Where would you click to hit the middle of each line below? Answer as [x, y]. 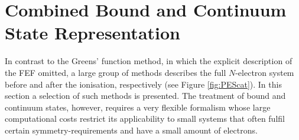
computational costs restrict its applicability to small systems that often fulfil [145, 119]
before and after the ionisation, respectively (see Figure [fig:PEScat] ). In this [143, 84]
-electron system [265, 72]
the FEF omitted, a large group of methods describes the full [116, 72]
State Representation [92, 33]
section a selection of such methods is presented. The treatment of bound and [145, 96]
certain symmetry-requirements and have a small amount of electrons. [131, 130]
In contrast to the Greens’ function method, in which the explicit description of [149, 61]
